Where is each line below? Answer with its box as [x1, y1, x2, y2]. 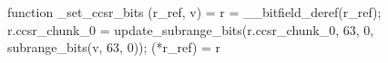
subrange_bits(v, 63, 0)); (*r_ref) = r [7, 38, 221, 57]
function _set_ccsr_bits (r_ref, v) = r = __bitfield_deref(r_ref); [7, 3, 382, 21]
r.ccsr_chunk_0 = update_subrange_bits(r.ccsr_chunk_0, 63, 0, [7, 20, 374, 39]
